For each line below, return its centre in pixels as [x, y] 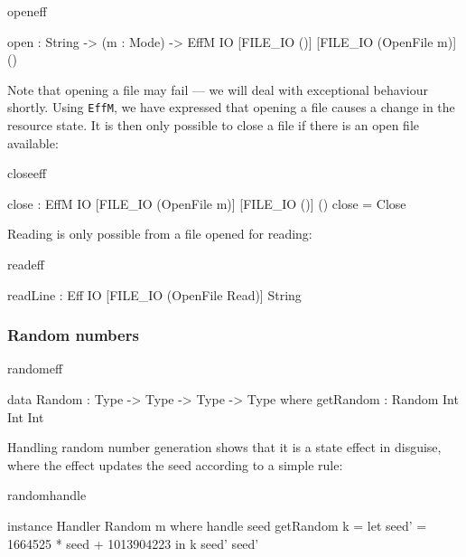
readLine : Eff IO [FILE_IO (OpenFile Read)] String [154, 294]
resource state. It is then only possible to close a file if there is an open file [213, 125]
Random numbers [73, 335]
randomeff [35, 368]
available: [33, 142]
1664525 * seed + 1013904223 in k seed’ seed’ [133, 543]
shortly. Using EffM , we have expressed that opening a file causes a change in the [231, 107]
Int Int [26, 416]
